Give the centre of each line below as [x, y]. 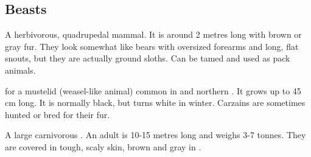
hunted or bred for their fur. [58, 114]
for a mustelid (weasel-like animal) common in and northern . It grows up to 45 [153, 90]
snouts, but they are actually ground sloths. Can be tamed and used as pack [148, 58]
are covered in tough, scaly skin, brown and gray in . [103, 146]
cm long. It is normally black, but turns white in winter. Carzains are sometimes [155, 103]
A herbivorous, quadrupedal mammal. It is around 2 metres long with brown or [153, 34]
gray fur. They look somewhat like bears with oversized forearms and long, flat [152, 46]
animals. [20, 70]
